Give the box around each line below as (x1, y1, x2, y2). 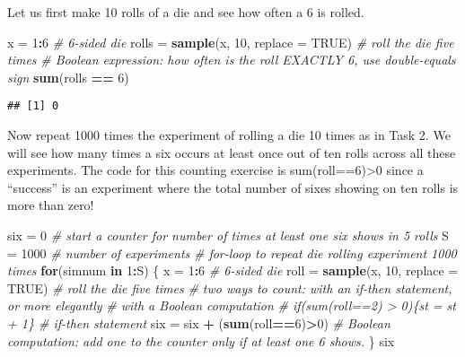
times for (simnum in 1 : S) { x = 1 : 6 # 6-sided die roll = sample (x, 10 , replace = (7, 261, 459, 280)
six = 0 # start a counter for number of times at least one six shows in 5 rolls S (7, 226, 449, 244)
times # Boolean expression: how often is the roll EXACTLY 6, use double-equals (7, 50, 456, 69)
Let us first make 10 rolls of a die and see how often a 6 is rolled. (7, 3, 364, 21)
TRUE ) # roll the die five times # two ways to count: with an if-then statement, (7, 278, 452, 297)
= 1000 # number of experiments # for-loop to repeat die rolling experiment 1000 (7, 243, 457, 262)
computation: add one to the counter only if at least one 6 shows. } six (7, 331, 395, 350)
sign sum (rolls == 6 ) (7, 67, 129, 86)
